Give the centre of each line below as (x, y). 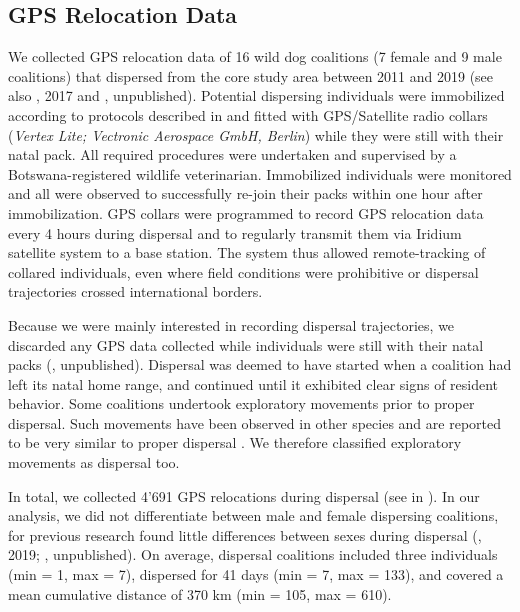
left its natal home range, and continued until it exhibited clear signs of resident (253, 383)
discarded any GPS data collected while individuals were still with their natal (246, 344)
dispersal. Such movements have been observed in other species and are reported (254, 422)
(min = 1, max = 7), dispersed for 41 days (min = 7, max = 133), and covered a (256, 574)
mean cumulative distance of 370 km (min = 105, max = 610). (200, 593)
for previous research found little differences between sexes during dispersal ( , (245, 534)
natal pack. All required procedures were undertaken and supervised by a (232, 154)
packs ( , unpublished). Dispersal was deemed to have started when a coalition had (260, 364)
